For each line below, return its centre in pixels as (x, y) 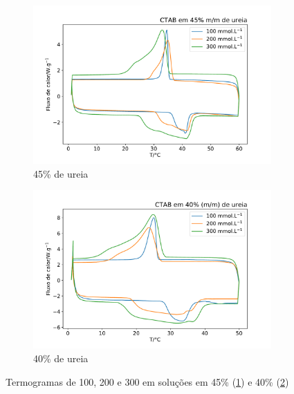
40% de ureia (61, 358)
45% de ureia (61, 173)
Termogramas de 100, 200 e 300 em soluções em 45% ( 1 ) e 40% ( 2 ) (147, 381)
